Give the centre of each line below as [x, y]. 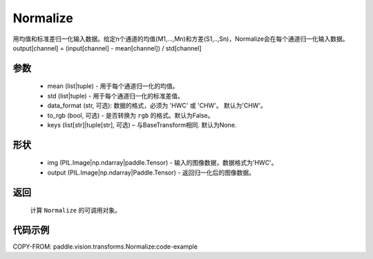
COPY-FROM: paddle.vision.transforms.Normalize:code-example [105, 247]
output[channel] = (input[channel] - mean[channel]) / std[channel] [107, 48]
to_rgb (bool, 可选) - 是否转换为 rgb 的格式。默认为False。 [131, 115]
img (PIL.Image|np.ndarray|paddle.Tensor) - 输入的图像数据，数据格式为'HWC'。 [162, 163]
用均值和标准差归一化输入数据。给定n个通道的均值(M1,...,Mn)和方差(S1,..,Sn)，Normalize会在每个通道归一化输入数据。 [181, 39]
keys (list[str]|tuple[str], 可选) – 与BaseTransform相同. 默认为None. [142, 125]
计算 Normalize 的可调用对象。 [75, 211]
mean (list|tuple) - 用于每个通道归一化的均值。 [113, 86]
